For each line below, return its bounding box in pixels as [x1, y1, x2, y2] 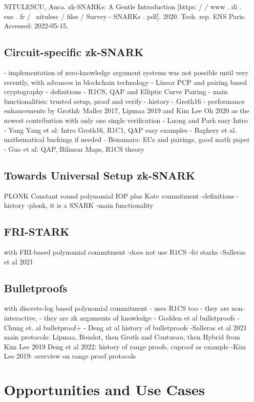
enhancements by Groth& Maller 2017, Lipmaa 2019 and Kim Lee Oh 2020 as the [4, 105, 250, 116]
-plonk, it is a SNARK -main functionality [27, 200, 153, 210]
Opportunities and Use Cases [4, 380, 205, 400]
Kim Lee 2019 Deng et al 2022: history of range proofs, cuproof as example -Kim [4, 341, 246, 351]
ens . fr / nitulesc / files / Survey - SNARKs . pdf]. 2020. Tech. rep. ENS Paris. [4, 11, 246, 21]
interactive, [4, 312, 38, 322]
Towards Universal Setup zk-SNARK [4, 167, 195, 182]
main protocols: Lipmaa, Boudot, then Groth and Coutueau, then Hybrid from [4, 332, 240, 342]
